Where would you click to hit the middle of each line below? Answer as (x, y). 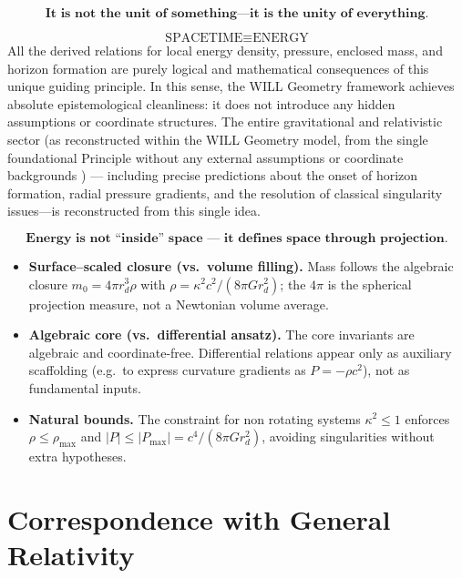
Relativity (71, 555)
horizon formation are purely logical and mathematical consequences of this (218, 68)
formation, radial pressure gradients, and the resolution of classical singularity (225, 193)
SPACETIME (204, 38)
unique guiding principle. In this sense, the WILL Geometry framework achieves (231, 86)
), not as (386, 370)
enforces (427, 418)
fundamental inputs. (85, 387)
